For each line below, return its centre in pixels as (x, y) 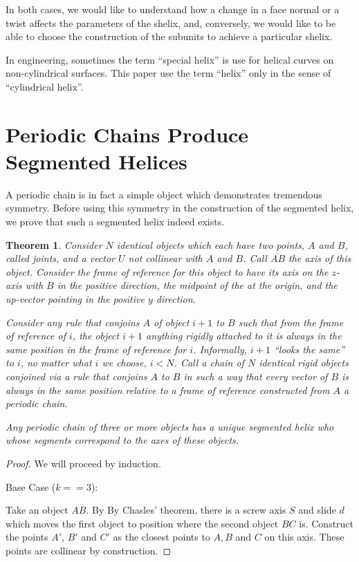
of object (172, 322)
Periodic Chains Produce (127, 134)
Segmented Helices (96, 161)
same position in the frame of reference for (96, 349)
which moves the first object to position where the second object (142, 523)
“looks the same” (310, 349)
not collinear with (165, 258)
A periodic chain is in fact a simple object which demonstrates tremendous (164, 194)
